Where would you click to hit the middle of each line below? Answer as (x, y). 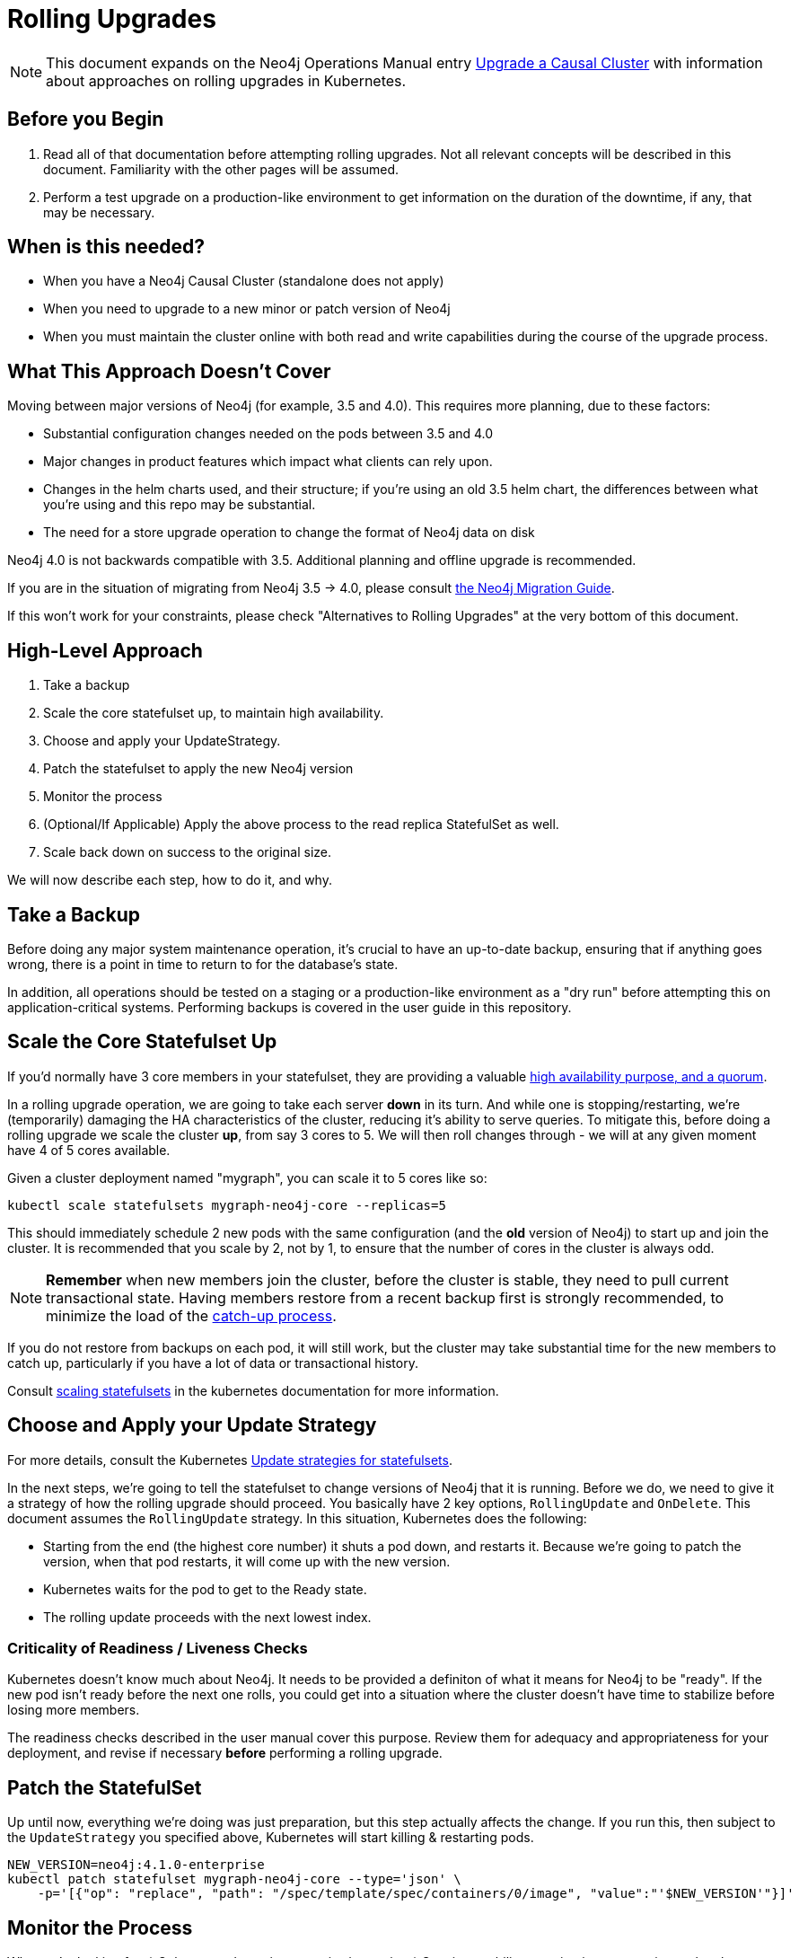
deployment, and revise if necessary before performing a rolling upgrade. (225, 1753)
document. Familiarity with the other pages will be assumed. (221, 169)
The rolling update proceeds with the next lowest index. (207, 1617)
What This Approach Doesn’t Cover (169, 371)
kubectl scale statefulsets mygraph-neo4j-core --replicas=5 (227, 1205)
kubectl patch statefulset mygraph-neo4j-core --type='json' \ (234, 1879)
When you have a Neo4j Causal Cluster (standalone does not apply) (244, 281)
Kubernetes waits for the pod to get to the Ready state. (205, 1589)
